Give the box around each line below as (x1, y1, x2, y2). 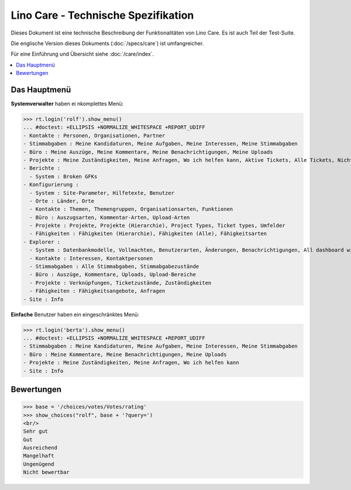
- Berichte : (23, 165, 61, 172)
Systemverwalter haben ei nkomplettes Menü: (11, 100, 124, 108)
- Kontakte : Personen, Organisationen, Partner (23, 132, 166, 139)
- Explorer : (23, 239, 61, 245)
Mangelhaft (23, 453, 54, 459)
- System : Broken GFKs (29, 173, 98, 180)
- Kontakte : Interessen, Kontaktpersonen (29, 255, 153, 261)
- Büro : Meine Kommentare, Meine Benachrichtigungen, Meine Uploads (23, 351, 227, 358)
